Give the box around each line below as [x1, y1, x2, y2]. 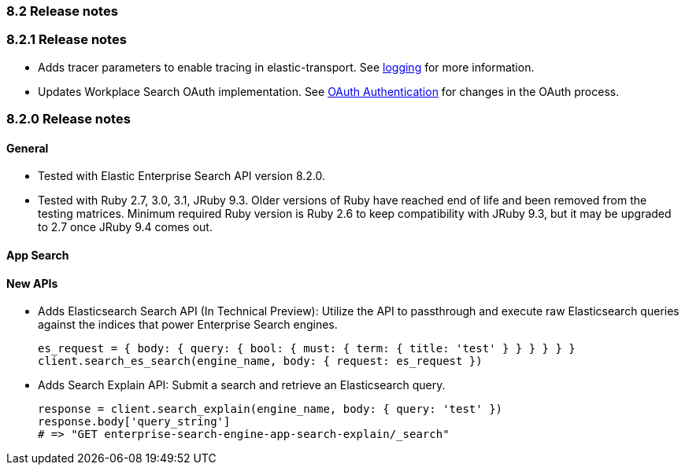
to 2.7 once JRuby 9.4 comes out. [38, 220, 213, 234]
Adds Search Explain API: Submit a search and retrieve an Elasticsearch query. [38, 378, 446, 392]
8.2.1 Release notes [6, 31, 127, 48]
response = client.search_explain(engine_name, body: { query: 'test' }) [38, 403, 503, 416]
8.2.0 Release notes [6, 111, 131, 127]
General [6, 141, 49, 155]
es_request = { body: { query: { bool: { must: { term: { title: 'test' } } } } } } [38, 342, 576, 355]
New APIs [6, 276, 58, 290]
